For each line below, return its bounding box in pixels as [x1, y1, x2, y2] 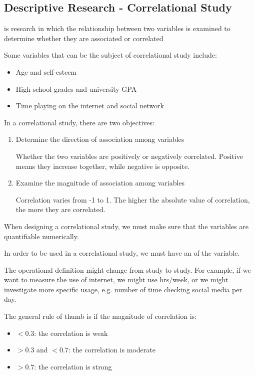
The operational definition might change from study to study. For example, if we [4, 264, 251, 275]
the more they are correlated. [15, 204, 105, 215]
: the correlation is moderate [68, 344, 155, 355]
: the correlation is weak [34, 327, 108, 338]
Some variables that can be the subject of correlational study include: [4, 50, 217, 60]
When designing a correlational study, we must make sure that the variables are [4, 221, 249, 231]
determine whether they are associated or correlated [4, 33, 163, 43]
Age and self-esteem [15, 66, 77, 77]
